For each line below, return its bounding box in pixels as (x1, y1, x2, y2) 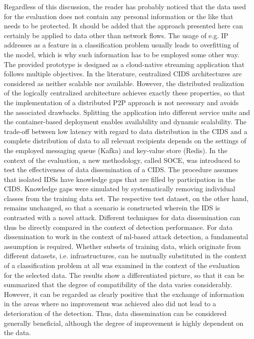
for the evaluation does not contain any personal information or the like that (4, 11, 233, 21)
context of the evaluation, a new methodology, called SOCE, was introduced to (4, 155, 240, 165)
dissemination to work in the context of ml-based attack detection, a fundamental (4, 231, 248, 242)
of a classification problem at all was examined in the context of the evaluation (4, 260, 240, 271)
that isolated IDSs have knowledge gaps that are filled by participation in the (4, 174, 235, 184)
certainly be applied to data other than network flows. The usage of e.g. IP (4, 30, 229, 40)
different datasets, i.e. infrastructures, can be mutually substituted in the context (4, 250, 247, 261)
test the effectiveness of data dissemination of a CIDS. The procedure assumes (4, 164, 238, 175)
